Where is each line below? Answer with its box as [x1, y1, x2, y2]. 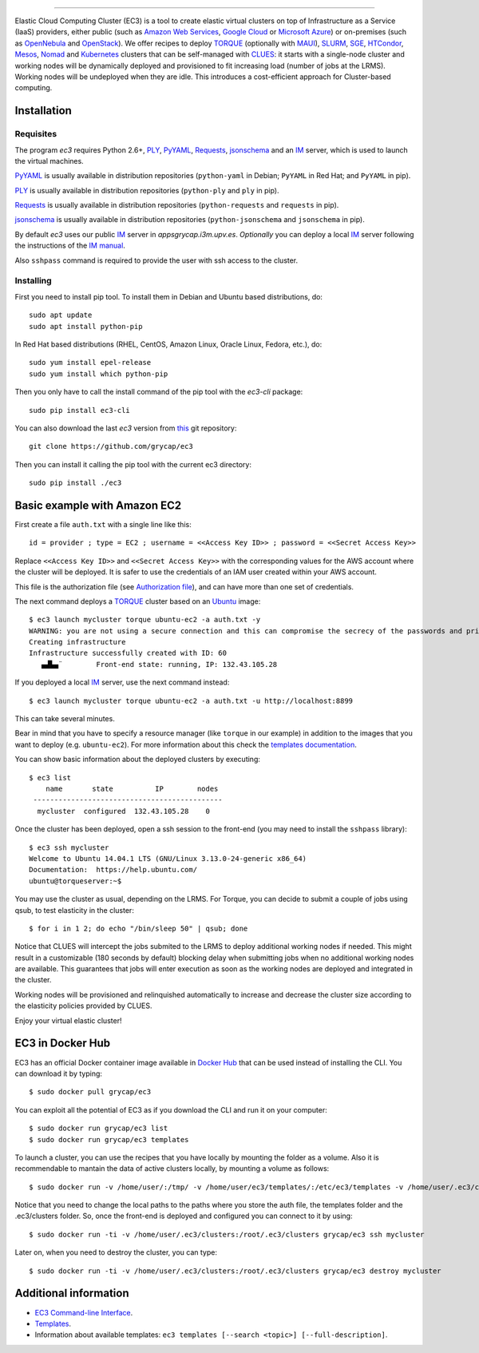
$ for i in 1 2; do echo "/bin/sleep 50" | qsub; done [29, 923, 248, 933]
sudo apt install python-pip [29, 322, 143, 331]
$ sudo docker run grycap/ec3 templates [29, 1135, 189, 1144]
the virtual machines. [14, 156, 84, 165]
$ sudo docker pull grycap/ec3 [29, 1087, 152, 1097]
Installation [14, 104, 72, 117]
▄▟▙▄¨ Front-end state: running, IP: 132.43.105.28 [41, 660, 278, 669]
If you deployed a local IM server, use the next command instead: [14, 677, 230, 687]
